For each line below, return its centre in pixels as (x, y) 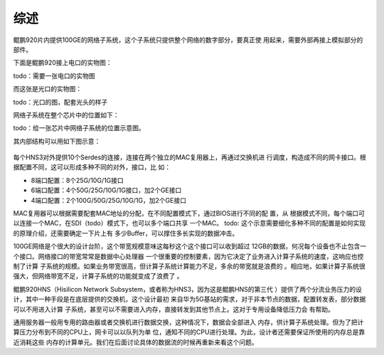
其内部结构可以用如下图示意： (57, 141)
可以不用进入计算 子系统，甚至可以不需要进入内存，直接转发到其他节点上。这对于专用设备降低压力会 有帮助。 (174, 309)
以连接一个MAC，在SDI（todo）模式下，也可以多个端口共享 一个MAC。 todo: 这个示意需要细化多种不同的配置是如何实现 (190, 223)
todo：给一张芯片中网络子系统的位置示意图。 (79, 128)
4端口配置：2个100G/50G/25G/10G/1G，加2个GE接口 (108, 200)
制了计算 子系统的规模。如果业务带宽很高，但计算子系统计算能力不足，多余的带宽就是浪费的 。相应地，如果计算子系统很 (189, 266)
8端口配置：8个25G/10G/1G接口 (77, 180)
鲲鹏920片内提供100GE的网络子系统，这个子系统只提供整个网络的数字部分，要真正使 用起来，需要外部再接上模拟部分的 (188, 40)
